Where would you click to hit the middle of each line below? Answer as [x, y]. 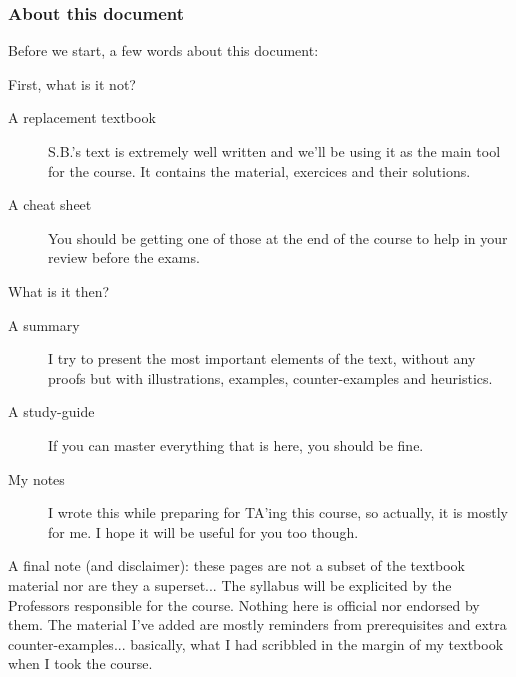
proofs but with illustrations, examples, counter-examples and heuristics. [270, 377]
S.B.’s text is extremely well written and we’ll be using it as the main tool [274, 151]
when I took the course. [80, 663]
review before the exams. [124, 257]
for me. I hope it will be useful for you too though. [203, 531]
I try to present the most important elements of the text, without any [262, 358]
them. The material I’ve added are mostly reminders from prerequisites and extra [257, 624]
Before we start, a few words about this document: [163, 50]
